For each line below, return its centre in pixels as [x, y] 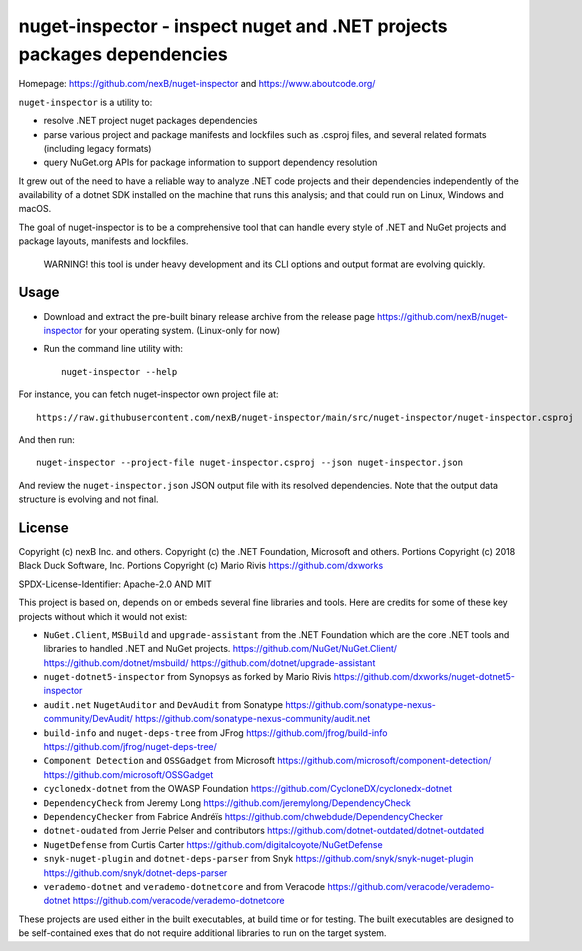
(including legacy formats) [97, 148]
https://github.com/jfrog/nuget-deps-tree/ [130, 747]
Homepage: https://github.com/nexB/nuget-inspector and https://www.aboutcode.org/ [197, 84]
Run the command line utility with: [113, 349]
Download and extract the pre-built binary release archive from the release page [209, 316]
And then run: [46, 439]
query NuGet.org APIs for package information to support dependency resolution [210, 162]
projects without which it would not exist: [103, 616]
